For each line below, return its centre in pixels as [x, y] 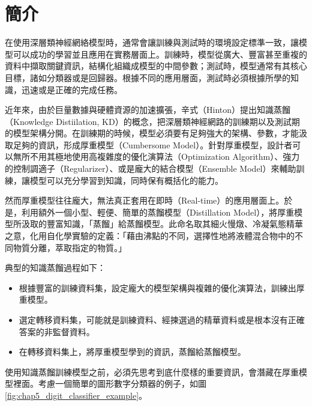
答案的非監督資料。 [57, 331]
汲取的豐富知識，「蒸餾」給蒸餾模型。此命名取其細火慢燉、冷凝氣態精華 [162, 224]
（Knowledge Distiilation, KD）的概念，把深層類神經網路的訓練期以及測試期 [152, 121]
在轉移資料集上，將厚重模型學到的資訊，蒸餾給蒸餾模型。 [132, 352]
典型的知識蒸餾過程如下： [55, 268]
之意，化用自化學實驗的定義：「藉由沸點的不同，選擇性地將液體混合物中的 [150, 236]
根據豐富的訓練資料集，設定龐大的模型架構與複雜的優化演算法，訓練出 [157, 287]
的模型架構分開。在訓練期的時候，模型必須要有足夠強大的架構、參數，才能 [152, 133]
